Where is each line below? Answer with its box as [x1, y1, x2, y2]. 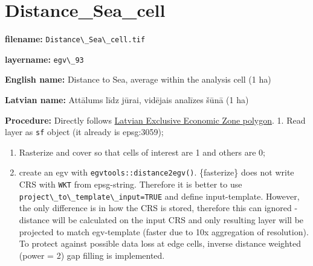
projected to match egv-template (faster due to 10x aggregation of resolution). [19, 225, 309, 238]
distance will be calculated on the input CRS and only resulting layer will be [19, 214, 304, 226]
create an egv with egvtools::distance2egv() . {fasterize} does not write [19, 166, 294, 179]
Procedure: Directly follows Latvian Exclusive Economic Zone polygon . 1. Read [5, 113, 306, 126]
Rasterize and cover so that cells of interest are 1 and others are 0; [19, 145, 265, 158]
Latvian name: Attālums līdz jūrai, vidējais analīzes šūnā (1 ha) [5, 93, 249, 106]
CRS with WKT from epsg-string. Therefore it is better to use [19, 178, 242, 191]
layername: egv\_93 [5, 52, 84, 65]
